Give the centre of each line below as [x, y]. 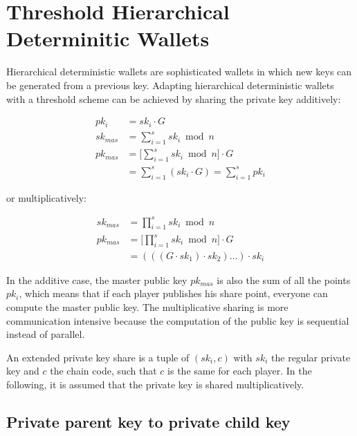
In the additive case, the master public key [97, 279]
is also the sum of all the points [284, 279]
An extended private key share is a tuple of [98, 357]
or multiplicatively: [46, 197]
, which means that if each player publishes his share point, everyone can [173, 293]
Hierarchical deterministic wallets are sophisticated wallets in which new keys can [179, 72]
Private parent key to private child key [148, 421]
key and [23, 371]
